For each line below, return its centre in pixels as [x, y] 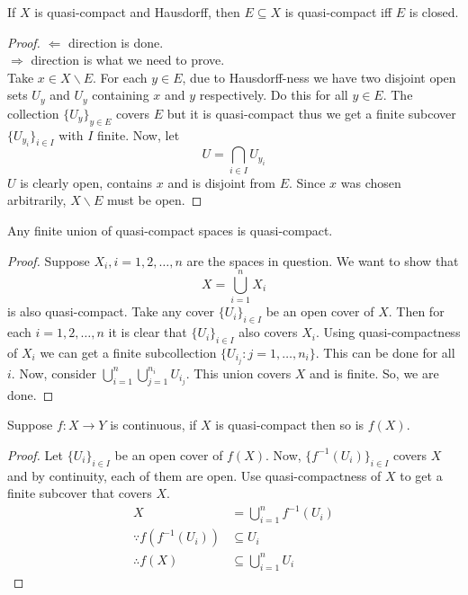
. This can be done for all [385, 352]
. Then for [416, 311]
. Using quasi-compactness [388, 332]
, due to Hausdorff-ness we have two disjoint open [319, 77]
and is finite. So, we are [374, 373]
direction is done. [116, 42]
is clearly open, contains [86, 182]
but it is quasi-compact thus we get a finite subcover [311, 113]
